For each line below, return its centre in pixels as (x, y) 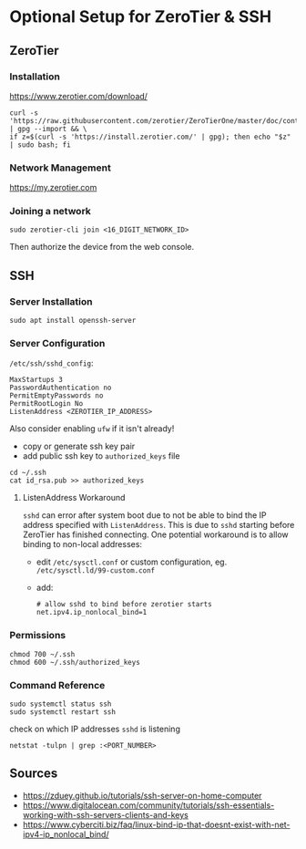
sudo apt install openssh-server (73, 321)
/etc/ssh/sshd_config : (51, 363)
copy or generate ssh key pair (79, 446)
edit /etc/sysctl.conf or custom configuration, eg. (132, 562)
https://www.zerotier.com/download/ (79, 96)
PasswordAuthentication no (61, 388)
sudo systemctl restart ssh (63, 712)
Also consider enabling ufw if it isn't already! (92, 429)
